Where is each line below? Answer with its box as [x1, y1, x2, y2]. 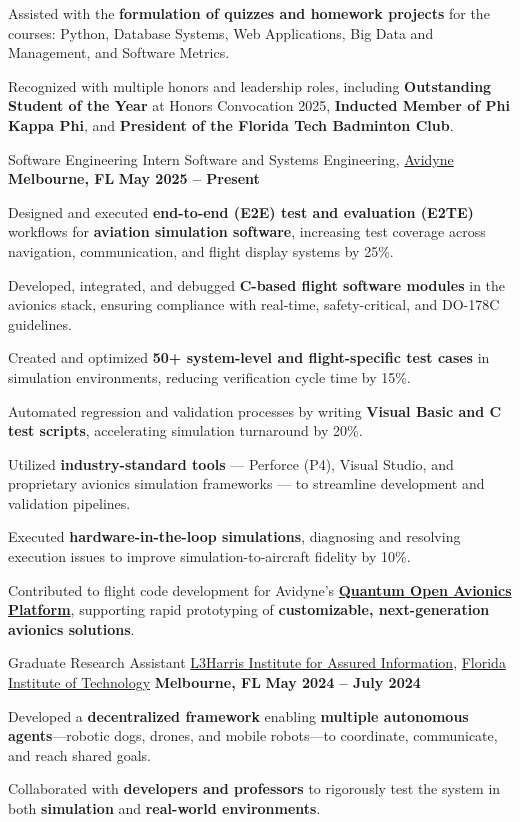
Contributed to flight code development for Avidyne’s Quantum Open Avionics [8, 579, 512, 600]
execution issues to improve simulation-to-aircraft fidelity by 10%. [8, 546, 411, 567]
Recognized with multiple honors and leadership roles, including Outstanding [8, 75, 492, 96]
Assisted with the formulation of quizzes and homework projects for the [8, 3, 490, 23]
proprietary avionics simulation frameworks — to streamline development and [8, 473, 485, 494]
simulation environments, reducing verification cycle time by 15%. [8, 366, 411, 387]
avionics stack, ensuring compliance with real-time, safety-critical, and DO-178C [8, 294, 500, 315]
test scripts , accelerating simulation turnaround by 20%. [8, 420, 363, 441]
